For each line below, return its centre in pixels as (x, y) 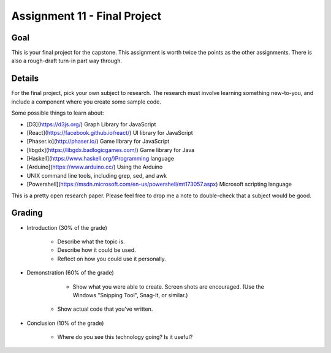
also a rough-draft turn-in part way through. (67, 61)
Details (25, 79)
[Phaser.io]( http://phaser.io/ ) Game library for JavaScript (98, 142)
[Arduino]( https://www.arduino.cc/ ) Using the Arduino (95, 167)
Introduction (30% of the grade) (67, 227)
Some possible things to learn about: (58, 113)
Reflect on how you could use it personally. (112, 259)
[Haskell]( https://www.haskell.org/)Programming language (101, 159)
